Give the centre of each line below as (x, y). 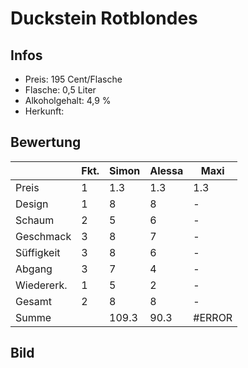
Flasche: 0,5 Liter (60, 90)
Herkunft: (44, 111)
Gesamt (33, 301)
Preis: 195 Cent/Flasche (73, 79)
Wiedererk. (41, 285)
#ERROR (213, 317)
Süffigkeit (38, 252)
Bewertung (46, 142)
